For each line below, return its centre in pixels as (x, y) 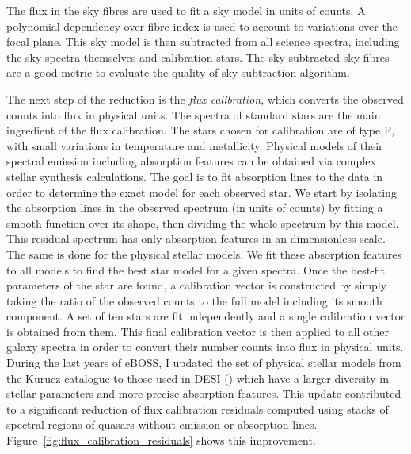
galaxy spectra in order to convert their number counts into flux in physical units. (205, 347)
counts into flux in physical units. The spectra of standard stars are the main (194, 114)
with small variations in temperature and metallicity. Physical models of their (195, 145)
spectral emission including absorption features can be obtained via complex (191, 161)
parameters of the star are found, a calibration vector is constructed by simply (197, 285)
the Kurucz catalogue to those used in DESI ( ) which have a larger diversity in (198, 378)
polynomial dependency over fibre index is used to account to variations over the (202, 26)
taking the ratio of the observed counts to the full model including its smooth (194, 300)
